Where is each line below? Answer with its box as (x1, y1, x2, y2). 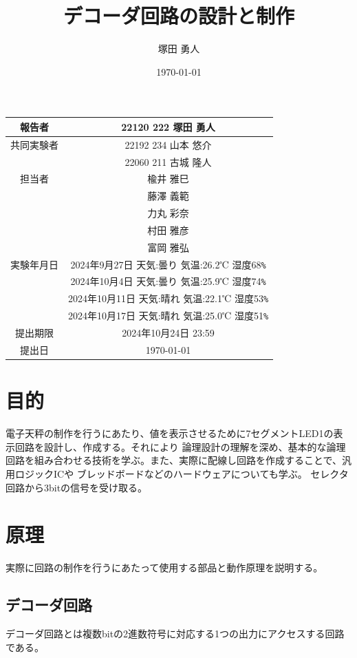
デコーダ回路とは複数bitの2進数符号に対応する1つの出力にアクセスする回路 (6, 626, 345, 641)
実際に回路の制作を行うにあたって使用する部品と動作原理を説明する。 (6, 560, 323, 575)
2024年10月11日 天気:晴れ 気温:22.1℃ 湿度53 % (68, 291, 269, 306)
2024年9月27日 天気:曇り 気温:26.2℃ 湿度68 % (70, 257, 266, 271)
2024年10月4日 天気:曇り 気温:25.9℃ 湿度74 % (70, 274, 266, 288)
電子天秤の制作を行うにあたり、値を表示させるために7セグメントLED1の (6, 426, 334, 441)
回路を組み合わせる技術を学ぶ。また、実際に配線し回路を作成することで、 (6, 453, 343, 467)
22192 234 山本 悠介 (125, 137, 212, 151)
